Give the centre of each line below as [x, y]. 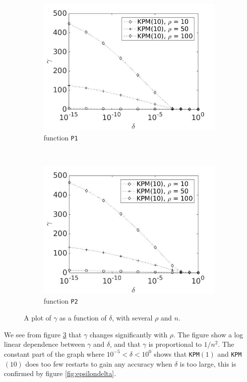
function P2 [61, 301]
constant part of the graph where [54, 353]
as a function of [83, 318]
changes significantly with [128, 334]
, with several [132, 318]
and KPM [230, 353]
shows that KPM [177, 353]
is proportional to [175, 344]
